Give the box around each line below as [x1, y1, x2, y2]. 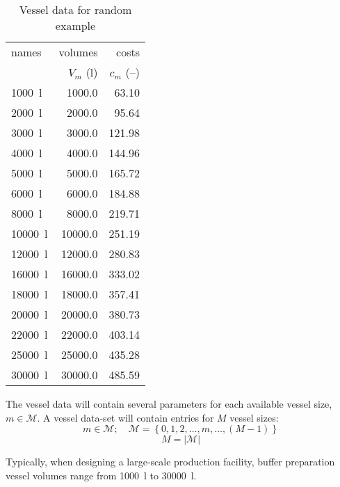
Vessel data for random [19, 1, 132, 17]
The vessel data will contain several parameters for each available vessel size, [6, 397, 332, 410]
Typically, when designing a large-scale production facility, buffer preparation [6, 454, 335, 469]
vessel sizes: [229, 410, 279, 424]
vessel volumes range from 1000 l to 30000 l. [6, 468, 197, 482]
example [55, 17, 96, 33]
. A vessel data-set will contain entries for [37, 410, 214, 424]
